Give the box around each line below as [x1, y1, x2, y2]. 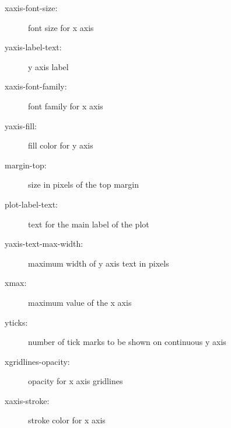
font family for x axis [28, 99, 103, 112]
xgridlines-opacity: [5, 355, 70, 367]
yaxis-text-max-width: [5, 237, 83, 250]
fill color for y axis [28, 139, 93, 151]
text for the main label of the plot [28, 218, 149, 230]
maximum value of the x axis [28, 296, 132, 308]
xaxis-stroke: [5, 394, 50, 406]
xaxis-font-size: [5, 2, 58, 13]
